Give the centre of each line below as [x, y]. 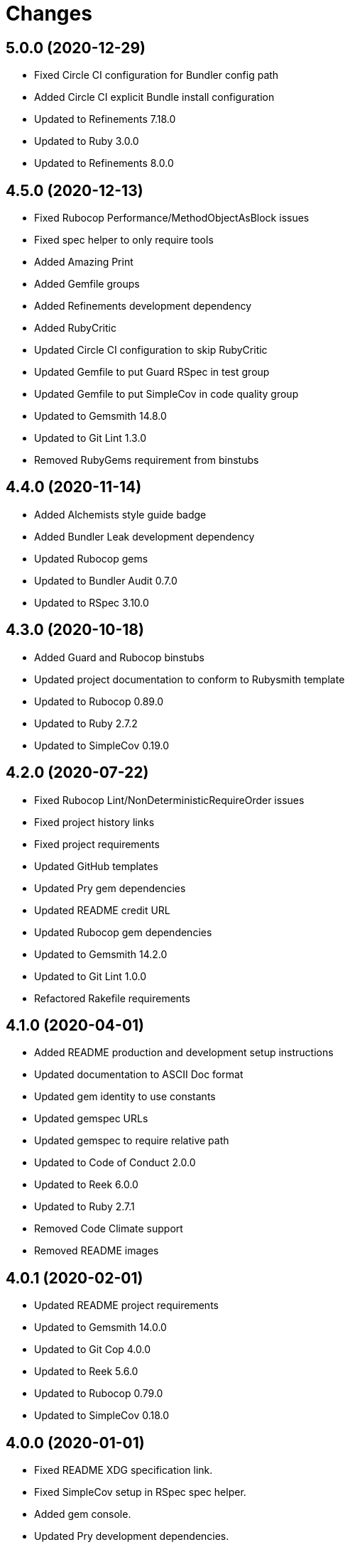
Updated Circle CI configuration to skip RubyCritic [151, 350]
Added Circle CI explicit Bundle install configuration [154, 97]
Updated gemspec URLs [91, 1119]
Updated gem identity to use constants [125, 1097]
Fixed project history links [94, 822]
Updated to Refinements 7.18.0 [105, 119]
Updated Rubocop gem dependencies [123, 932]
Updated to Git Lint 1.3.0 [90, 438]
